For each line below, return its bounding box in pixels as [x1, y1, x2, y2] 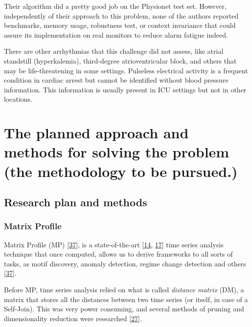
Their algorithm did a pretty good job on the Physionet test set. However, [4, 1, 227, 11]
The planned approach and [4, 123, 189, 143]
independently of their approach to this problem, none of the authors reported [4, 10, 239, 21]
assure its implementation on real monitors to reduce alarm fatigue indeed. [4, 29, 228, 40]
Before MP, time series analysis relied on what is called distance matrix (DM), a [4, 284, 244, 295]
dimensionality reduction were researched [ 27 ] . [4, 313, 142, 323]
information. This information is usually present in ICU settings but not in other [4, 84, 247, 94]
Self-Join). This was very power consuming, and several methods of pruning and [4, 304, 244, 314]
